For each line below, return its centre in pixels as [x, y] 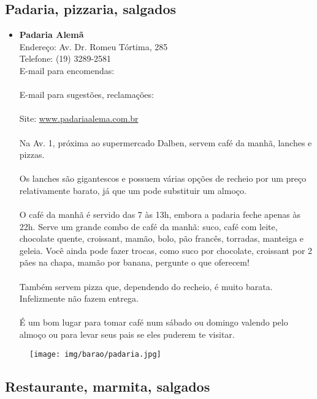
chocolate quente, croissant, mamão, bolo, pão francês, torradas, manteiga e [162, 238]
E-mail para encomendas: [67, 70]
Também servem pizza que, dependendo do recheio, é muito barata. [146, 286]
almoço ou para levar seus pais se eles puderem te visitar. [127, 334]
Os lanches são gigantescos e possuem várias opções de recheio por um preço [163, 178]
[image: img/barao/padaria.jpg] [95, 354]
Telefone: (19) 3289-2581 [65, 58]
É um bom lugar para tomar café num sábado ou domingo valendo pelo [154, 322]
